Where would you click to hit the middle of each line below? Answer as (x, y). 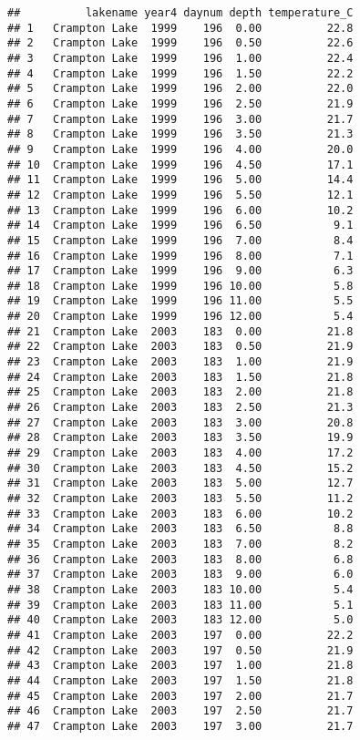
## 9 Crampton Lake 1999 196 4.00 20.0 (180, 149)
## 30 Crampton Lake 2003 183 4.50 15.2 (180, 468)
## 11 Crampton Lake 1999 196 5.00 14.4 (180, 180)
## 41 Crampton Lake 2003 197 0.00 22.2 (180, 635)
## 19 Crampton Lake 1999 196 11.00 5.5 (180, 301)
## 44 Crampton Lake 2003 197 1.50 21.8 (180, 680)
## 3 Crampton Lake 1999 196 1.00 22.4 (180, 58)
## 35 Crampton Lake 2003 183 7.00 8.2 (180, 544)
